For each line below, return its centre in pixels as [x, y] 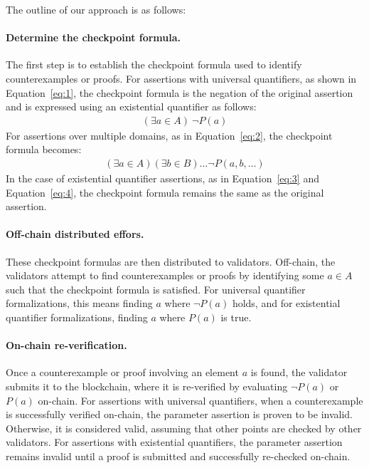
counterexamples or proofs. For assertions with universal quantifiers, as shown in [181, 78]
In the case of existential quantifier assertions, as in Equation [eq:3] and [162, 178]
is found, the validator [299, 372]
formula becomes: [44, 149]
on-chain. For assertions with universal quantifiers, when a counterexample [200, 400]
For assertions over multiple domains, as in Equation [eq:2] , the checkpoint [169, 135]
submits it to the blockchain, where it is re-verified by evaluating [147, 386]
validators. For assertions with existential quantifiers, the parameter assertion [174, 442]
